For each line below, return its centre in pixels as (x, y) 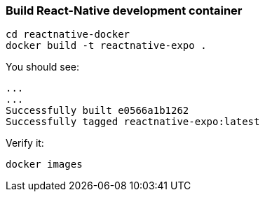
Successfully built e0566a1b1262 (97, 111)
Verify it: (25, 143)
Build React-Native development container (124, 10)
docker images (44, 165)
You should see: (43, 67)
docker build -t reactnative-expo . (106, 46)
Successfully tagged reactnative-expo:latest (133, 122)
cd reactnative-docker (68, 35)
